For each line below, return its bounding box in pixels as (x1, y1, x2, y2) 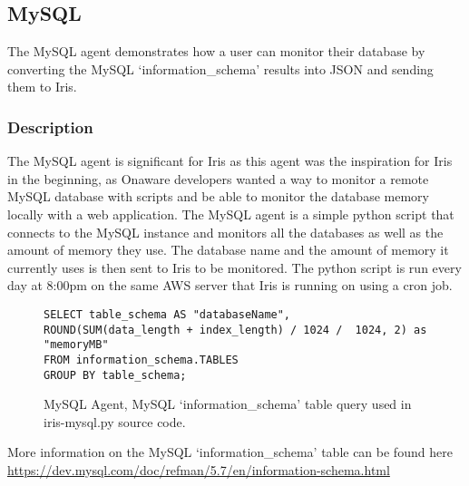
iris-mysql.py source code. (44, 412, 186, 431)
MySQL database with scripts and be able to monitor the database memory (7, 187, 429, 206)
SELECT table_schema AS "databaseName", (44, 307, 291, 321)
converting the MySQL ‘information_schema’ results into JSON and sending (7, 59, 434, 78)
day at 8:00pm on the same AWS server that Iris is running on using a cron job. (7, 276, 453, 295)
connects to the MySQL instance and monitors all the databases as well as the (7, 222, 444, 241)
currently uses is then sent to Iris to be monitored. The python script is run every (7, 258, 462, 277)
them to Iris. (7, 77, 77, 96)
